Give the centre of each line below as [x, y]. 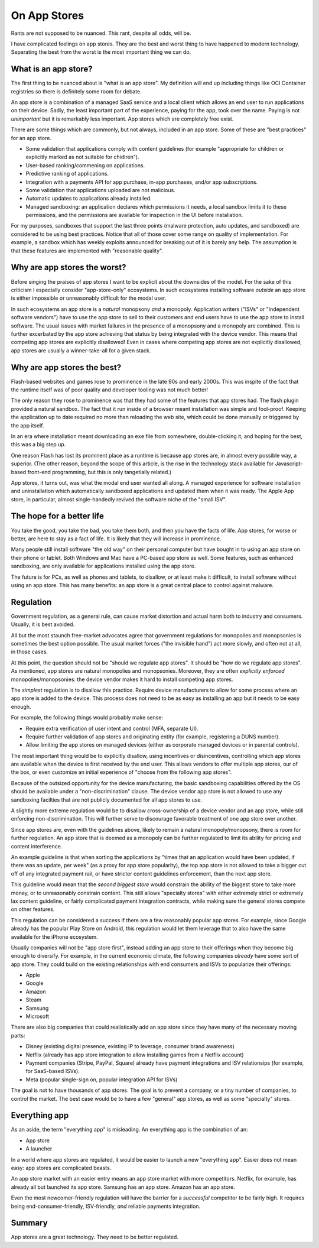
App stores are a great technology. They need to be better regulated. [95, 1237]
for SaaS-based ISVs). [53, 1071]
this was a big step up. [38, 445]
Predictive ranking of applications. [67, 174]
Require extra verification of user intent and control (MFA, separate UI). [112, 728]
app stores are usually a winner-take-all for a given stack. [81, 350]
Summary [29, 1223]
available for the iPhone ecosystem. [54, 936]
